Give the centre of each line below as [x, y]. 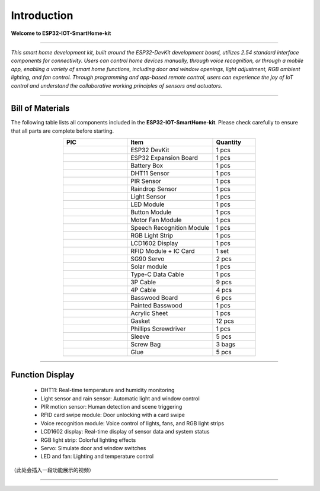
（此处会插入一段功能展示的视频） [52, 470]
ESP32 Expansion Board [164, 158]
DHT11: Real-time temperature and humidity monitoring [108, 390]
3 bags [226, 345]
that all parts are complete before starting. [63, 131]
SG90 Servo [148, 259]
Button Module [151, 212]
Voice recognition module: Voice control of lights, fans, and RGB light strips [132, 423]
